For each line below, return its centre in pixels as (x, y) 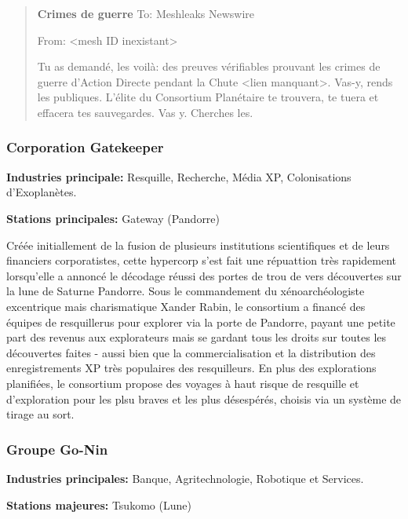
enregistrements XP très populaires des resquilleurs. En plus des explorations (191, 368)
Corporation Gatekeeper (85, 147)
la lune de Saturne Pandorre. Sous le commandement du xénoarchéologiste (186, 291)
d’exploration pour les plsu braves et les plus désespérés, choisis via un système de (204, 398)
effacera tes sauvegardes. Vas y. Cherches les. (145, 112)
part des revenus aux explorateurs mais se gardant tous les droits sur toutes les (197, 337)
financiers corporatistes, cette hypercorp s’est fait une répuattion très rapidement (201, 260)
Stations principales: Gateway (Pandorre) (113, 218)
